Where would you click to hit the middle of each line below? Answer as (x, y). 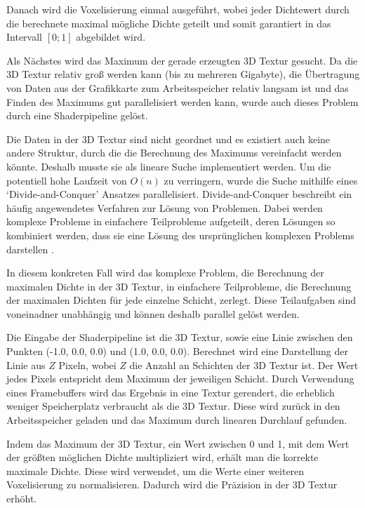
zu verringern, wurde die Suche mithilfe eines (261, 180)
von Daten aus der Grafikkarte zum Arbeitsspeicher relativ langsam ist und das (178, 87)
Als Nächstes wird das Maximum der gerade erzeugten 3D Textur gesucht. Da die (182, 60)
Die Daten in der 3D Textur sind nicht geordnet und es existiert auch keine (168, 139)
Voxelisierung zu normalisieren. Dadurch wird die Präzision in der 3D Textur (172, 484)
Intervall (24, 37)
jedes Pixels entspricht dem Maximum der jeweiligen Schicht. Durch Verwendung (180, 379)
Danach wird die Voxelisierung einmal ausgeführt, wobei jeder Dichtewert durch (178, 9)
